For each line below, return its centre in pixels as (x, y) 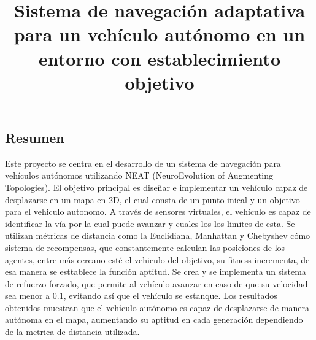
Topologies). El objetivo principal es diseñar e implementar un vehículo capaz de (156, 187)
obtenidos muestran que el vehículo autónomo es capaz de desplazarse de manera (157, 307)
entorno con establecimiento (160, 58)
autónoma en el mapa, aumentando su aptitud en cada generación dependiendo (154, 319)
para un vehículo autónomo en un (160, 34)
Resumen (35, 137)
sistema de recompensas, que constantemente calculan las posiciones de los (145, 247)
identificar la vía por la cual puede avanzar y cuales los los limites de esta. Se (150, 223)
